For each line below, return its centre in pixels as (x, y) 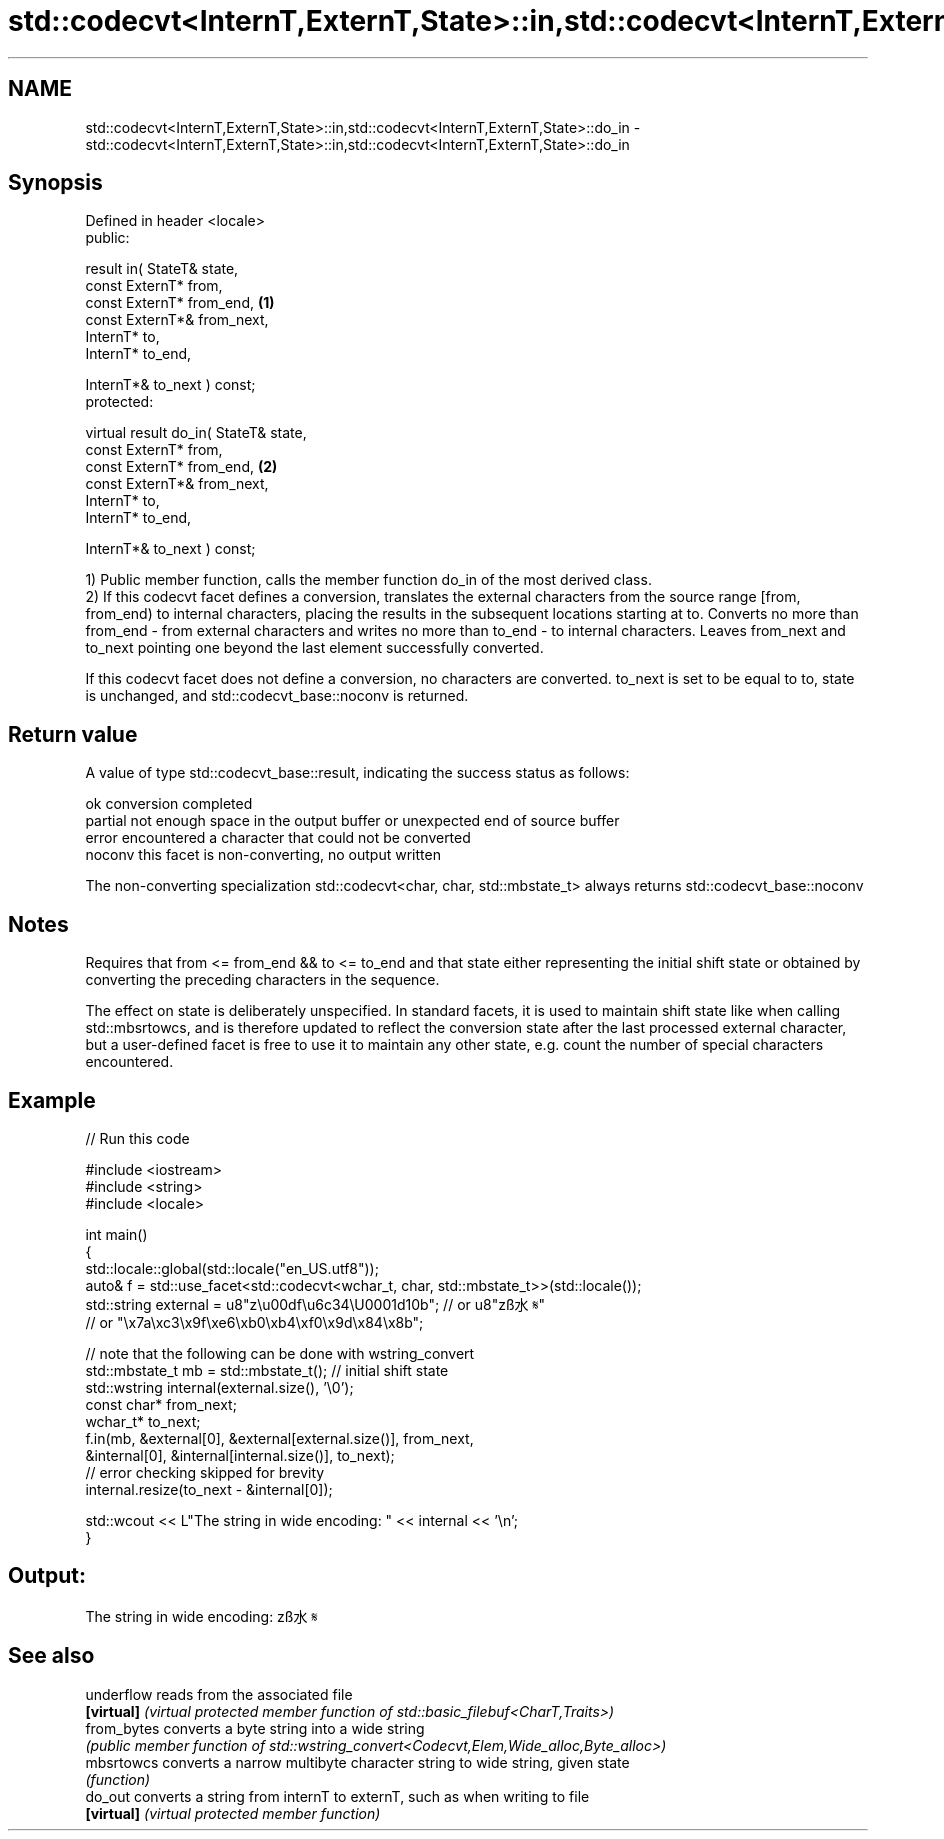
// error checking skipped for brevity (205, 1472)
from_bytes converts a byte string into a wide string (255, 1728)
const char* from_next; (161, 1404)
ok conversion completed (169, 804)
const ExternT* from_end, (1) (180, 303)
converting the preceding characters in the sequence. (262, 980)
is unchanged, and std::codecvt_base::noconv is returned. (277, 696)
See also (51, 1656)
